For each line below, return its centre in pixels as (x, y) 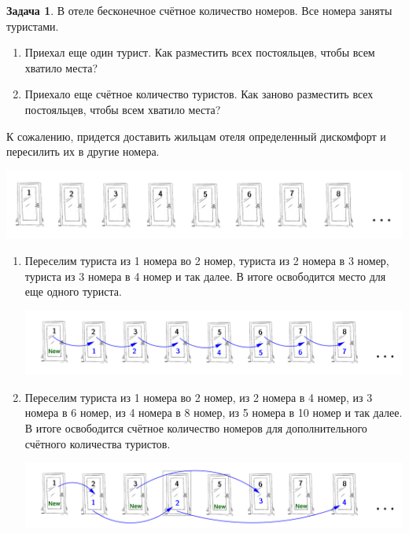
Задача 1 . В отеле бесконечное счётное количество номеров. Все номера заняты (199, 10)
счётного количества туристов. (98, 443)
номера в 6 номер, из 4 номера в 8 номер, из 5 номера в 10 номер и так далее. (214, 412)
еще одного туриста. (73, 291)
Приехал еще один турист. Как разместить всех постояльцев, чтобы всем (200, 52)
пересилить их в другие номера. (83, 151)
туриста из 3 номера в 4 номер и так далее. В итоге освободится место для (205, 276)
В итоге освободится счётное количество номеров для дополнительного (196, 428)
